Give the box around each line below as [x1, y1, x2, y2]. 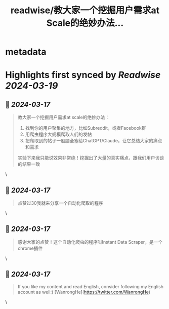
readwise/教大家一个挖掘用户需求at [10, 5, 160, 16]
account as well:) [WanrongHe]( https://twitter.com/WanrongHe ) [17, 289, 151, 295]
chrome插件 [17, 245, 43, 251]
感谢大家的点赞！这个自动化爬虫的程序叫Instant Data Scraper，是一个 [17, 239, 163, 245]
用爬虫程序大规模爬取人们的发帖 [25, 131, 92, 137]
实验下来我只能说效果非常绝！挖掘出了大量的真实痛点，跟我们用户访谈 [17, 155, 164, 161]
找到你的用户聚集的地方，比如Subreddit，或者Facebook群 [25, 125, 146, 131]
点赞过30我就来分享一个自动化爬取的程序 [17, 200, 104, 206]
